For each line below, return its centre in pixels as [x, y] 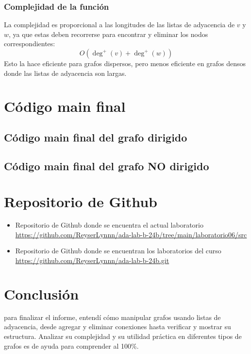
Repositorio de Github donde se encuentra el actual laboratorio [109, 225]
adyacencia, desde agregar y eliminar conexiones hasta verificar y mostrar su [117, 327]
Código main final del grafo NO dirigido [107, 166]
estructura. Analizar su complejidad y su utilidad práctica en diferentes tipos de [123, 336]
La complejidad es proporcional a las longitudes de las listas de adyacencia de [119, 25]
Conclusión [42, 293]
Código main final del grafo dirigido [96, 137]
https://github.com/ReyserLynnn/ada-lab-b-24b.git [92, 260]
